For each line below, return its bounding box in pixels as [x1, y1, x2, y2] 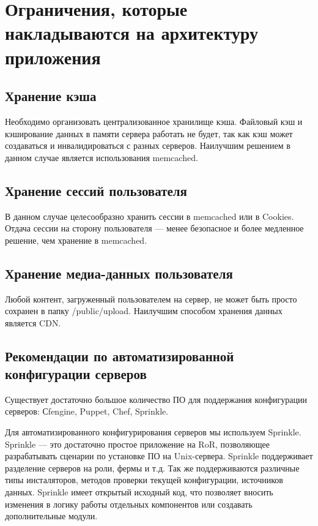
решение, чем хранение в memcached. [5, 233, 147, 246]
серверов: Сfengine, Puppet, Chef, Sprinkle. [5, 405, 169, 418]
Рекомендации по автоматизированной [5, 346, 234, 365]
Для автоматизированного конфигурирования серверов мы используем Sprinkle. [5, 426, 301, 438]
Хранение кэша [5, 86, 97, 105]
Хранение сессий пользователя [5, 181, 187, 200]
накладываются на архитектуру [5, 20, 259, 45]
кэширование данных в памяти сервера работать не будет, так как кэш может [5, 127, 293, 140]
